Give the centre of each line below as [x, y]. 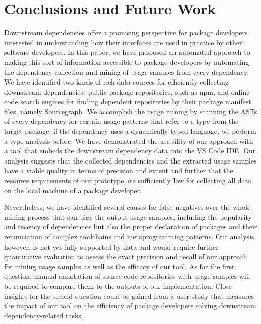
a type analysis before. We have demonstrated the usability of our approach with [129, 141]
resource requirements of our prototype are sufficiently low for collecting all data [128, 180]
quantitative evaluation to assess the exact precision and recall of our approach [126, 256]
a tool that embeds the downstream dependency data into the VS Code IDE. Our [130, 151]
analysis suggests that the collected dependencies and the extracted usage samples [130, 160]
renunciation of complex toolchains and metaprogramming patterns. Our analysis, [130, 236]
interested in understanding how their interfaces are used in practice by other [123, 42]
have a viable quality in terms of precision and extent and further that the [119, 170]
